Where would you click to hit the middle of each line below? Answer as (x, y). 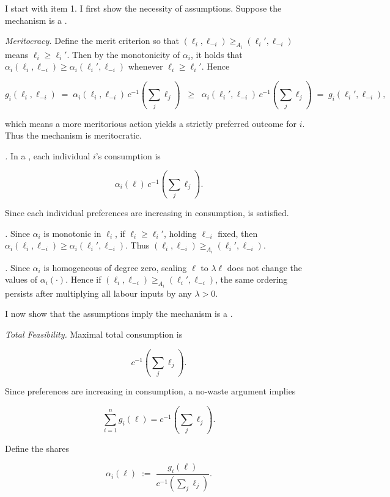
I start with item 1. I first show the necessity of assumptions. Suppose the (143, 8)
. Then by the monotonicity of (123, 54)
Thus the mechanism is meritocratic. (73, 135)
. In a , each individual (48, 155)
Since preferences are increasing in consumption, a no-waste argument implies (150, 391)
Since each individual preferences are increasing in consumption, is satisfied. (147, 213)
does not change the (264, 267)
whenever (145, 66)
